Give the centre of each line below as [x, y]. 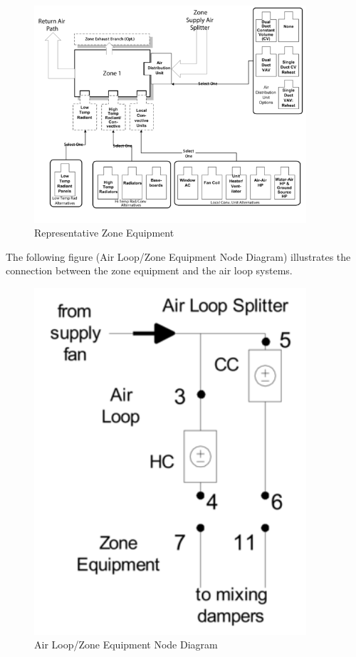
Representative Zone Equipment [104, 233]
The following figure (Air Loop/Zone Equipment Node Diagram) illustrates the [178, 256]
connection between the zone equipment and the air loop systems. [149, 270]
